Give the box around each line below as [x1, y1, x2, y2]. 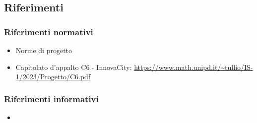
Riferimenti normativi [4, 25, 93, 38]
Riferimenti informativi [4, 92, 99, 105]
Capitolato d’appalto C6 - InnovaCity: [15, 61, 132, 72]
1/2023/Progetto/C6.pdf [15, 71, 91, 82]
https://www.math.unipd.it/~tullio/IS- [134, 61, 253, 72]
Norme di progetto [15, 45, 72, 55]
